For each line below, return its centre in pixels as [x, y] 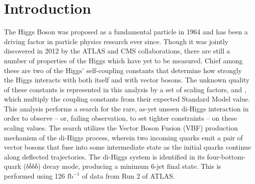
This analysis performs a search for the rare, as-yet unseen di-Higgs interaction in [127, 108]
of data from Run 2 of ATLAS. [128, 176]
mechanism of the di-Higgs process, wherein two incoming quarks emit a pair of [124, 137]
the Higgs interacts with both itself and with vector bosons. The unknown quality [127, 80]
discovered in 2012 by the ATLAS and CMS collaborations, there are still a [117, 51]
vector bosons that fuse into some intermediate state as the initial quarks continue [127, 147]
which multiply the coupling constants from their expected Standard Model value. [127, 99]
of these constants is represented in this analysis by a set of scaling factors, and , [125, 89]
